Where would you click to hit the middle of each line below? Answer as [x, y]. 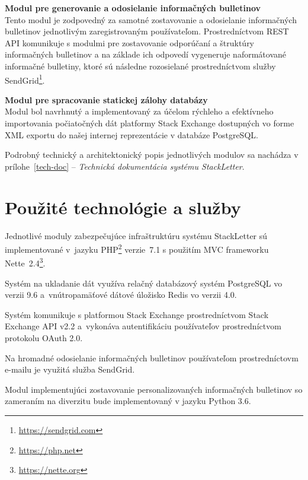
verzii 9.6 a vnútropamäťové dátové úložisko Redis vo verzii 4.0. [121, 295]
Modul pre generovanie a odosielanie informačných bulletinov [133, 8]
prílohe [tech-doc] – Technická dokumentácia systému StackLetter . [125, 166]
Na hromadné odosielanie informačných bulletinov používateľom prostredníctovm [152, 357]
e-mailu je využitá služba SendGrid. [70, 369]
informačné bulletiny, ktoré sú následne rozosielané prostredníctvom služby [140, 66]
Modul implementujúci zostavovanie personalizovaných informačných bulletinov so [154, 389]
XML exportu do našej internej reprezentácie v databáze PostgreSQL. [131, 134]
